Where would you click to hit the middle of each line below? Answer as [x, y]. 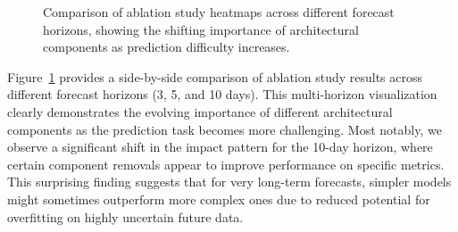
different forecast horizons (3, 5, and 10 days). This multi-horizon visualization [222, 94]
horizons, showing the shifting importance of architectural [201, 29]
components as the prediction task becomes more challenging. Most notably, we [225, 129]
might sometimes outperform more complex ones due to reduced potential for [219, 199]
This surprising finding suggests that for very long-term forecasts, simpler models [229, 182]
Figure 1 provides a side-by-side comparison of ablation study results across [215, 76]
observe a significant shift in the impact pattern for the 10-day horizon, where [220, 147]
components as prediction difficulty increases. [167, 47]
